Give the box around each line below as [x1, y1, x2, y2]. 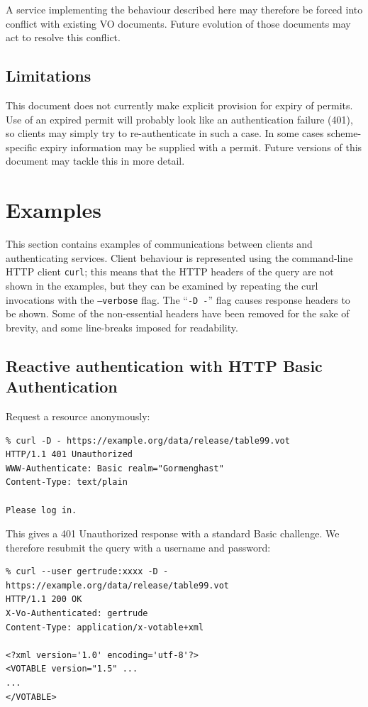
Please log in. [6, 505, 77, 515]
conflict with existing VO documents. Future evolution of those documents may [6, 16, 351, 31]
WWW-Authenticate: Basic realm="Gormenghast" [6, 463, 224, 473]
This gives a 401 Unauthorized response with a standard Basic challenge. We [6, 526, 340, 541]
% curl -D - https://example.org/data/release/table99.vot [6, 435, 290, 446]
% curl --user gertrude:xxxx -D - [6, 566, 169, 577]
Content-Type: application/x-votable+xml [6, 622, 204, 632]
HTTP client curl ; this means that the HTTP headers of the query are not [6, 264, 334, 279]
